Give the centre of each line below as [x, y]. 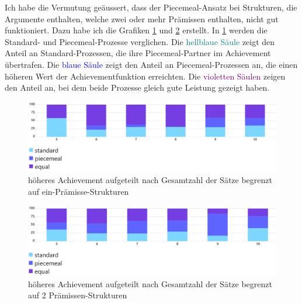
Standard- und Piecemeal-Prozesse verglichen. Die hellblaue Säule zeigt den [140, 41]
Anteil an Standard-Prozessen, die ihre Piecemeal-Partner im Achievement [138, 53]
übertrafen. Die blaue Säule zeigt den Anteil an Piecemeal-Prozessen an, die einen [151, 64]
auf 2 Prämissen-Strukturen [78, 295]
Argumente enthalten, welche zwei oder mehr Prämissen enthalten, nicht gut [142, 18]
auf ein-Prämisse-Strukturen [79, 192]
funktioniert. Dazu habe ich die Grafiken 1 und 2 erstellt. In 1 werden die [136, 30]
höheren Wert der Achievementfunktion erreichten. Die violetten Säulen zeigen [145, 76]
